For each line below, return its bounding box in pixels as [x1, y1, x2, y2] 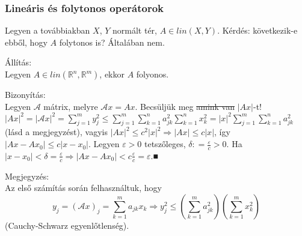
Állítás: [5, 56, 32, 68]
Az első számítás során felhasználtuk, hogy [5, 181, 162, 194]
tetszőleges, [144, 138, 186, 150]
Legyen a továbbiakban [5, 24, 90, 37]
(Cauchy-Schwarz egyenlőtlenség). [5, 219, 129, 231]
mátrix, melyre [43, 100, 98, 112]
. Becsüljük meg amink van [135, 100, 235, 112]
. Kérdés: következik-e [217, 24, 298, 37]
